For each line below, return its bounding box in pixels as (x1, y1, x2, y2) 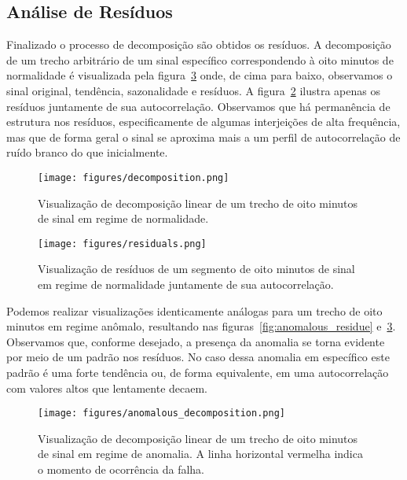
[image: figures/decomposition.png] (38, 172, 229, 183)
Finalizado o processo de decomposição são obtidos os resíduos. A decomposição (6, 36, 391, 53)
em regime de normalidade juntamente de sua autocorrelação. (38, 276, 334, 293)
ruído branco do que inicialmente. (6, 144, 168, 161)
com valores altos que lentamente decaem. (6, 379, 208, 396)
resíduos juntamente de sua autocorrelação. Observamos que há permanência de (6, 98, 390, 114)
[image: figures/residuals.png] (38, 238, 207, 249)
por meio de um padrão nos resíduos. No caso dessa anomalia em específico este (6, 349, 390, 365)
